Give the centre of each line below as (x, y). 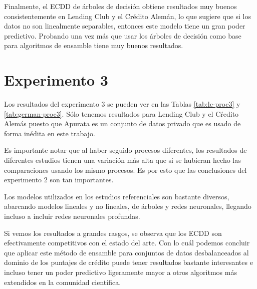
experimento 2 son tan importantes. (59, 180)
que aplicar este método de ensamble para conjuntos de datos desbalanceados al (126, 252)
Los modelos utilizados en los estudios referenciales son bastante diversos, (117, 196)
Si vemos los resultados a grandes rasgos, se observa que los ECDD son (113, 233)
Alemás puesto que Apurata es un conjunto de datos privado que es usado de (122, 123)
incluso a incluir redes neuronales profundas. (72, 216)
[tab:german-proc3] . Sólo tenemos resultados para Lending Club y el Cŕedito (121, 113)
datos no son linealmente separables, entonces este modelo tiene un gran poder (125, 26)
